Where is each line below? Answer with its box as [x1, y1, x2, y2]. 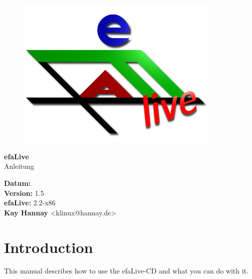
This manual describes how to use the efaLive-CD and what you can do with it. [4, 265, 248, 276]
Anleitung [4, 161, 35, 171]
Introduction [4, 236, 93, 257]
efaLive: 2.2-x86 [4, 197, 56, 208]
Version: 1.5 [4, 187, 44, 198]
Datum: [4, 177, 31, 188]
